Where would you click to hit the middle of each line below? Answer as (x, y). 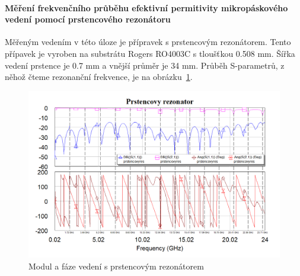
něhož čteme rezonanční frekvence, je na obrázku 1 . (99, 77)
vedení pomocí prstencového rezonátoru (88, 19)
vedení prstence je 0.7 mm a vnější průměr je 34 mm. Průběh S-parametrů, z (145, 65)
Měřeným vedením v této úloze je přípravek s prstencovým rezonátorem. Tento (148, 42)
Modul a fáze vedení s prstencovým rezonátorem (116, 266)
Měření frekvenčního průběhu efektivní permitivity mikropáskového (146, 7)
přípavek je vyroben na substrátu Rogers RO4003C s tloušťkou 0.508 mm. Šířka (150, 53)
